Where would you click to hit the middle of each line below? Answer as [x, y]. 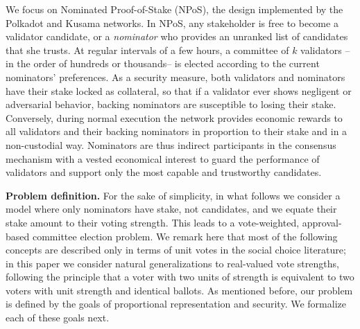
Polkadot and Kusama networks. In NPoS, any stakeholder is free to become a [172, 23]
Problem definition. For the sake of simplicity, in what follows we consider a [173, 195]
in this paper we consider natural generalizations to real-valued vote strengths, [172, 263]
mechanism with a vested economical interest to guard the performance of [163, 158]
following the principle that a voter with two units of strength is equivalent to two [180, 277]
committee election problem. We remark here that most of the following [185, 236]
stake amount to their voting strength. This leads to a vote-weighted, [153, 222]
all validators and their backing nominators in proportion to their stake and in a [177, 131]
